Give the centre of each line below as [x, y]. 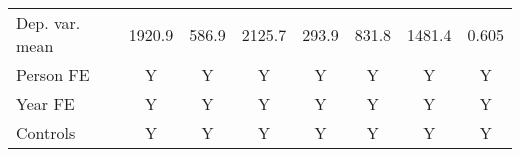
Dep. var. [48, 22]
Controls [46, 132]
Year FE [45, 103]
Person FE [53, 74]
